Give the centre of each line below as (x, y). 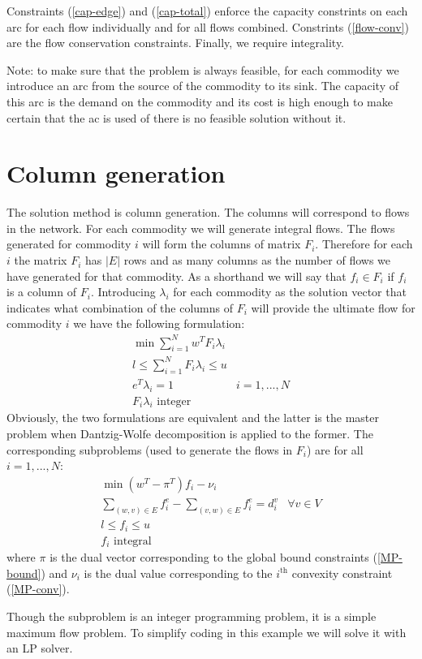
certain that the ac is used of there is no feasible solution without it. (177, 117)
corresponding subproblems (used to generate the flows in (150, 449)
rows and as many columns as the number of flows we (257, 260)
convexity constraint (342, 573)
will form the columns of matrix (222, 244)
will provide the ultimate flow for (333, 307)
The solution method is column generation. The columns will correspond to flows (208, 212)
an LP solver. (40, 648)
